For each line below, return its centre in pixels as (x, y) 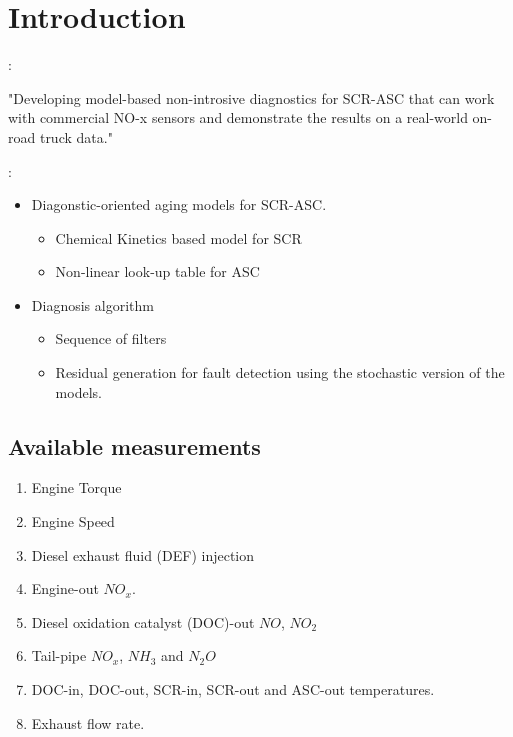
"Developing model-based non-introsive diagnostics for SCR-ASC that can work (251, 97)
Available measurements (134, 445)
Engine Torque (76, 487)
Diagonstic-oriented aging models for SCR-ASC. (179, 204)
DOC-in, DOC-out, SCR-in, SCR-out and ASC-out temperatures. (233, 689)
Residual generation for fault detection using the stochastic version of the (280, 372)
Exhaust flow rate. (88, 722)
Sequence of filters (111, 338)
